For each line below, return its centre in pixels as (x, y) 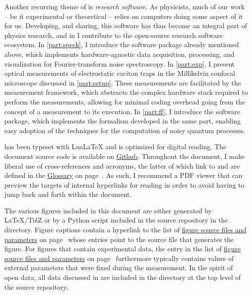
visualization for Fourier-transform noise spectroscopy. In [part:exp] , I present (120, 63)
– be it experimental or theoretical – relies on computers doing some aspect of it (124, 16)
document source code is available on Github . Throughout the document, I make (125, 156)
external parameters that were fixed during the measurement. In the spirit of (119, 268)
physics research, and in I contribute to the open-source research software (114, 35)
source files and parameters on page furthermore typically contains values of (119, 258)
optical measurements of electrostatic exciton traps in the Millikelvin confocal (120, 73)
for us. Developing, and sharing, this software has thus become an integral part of (126, 26)
